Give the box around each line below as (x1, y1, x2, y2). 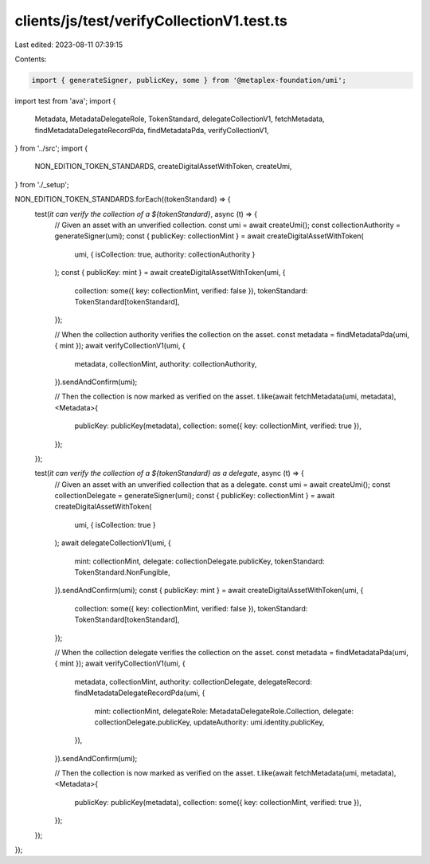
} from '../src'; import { (14, 143, 88, 153)
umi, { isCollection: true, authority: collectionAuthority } (74, 249, 256, 259)
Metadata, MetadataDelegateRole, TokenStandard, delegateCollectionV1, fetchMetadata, (34, 114, 326, 124)
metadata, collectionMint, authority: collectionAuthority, (74, 359, 257, 368)
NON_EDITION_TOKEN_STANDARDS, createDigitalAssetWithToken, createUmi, (34, 162, 292, 171)
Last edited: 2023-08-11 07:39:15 (14, 40, 123, 49)
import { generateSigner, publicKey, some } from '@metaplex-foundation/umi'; (31, 76, 346, 84)
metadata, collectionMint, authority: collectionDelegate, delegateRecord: (74, 677, 312, 686)
